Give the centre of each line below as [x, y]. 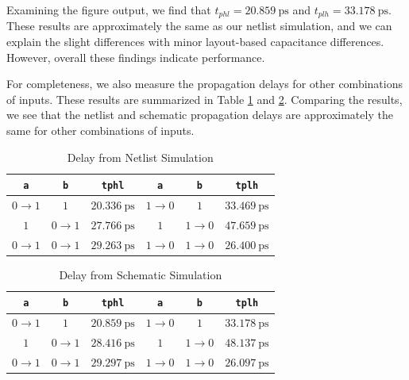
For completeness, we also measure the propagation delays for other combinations [204, 84]
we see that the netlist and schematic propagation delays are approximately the [200, 115]
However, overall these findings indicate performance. [136, 57]
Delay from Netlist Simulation [140, 157]
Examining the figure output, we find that [109, 10]
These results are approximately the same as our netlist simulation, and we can [199, 26]
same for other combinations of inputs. [100, 131]
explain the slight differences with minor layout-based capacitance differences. [195, 42]
